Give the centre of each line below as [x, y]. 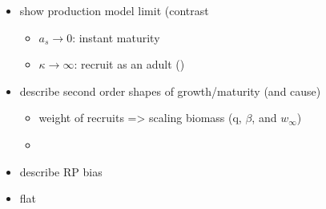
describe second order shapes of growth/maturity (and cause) [170, 91]
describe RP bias [61, 171]
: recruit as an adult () [129, 64]
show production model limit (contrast [114, 10]
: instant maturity [116, 37]
